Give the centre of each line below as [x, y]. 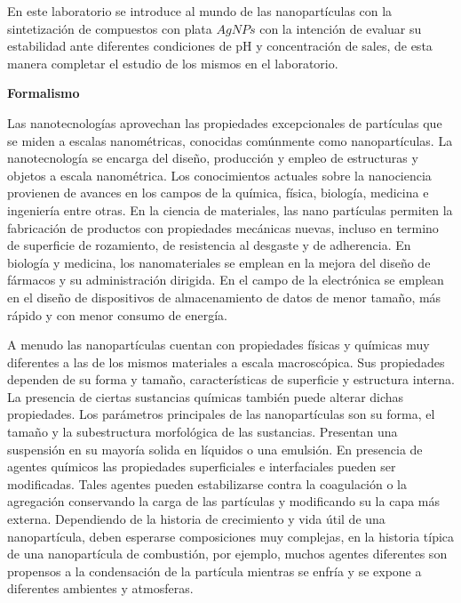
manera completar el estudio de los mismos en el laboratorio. [173, 63]
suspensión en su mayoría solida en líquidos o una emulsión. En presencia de [215, 449]
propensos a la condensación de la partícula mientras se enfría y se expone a [215, 571]
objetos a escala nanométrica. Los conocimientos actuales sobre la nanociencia [219, 175]
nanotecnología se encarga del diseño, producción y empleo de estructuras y [213, 158]
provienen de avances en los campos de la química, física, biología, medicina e [218, 193]
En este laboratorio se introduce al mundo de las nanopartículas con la [200, 11]
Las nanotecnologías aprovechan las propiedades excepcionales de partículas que [225, 122]
